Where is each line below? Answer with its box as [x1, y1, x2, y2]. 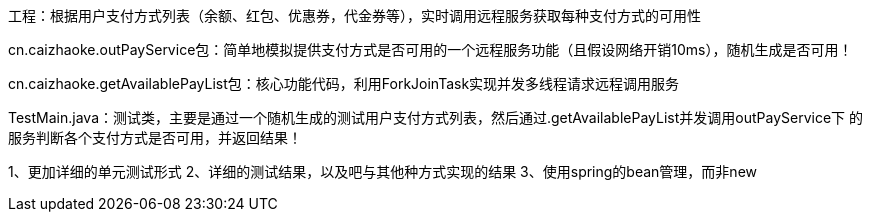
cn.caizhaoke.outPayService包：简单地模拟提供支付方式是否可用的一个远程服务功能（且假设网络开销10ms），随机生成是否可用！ [8, 41, 853, 58]
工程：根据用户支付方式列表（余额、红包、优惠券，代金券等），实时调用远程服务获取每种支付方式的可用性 [8, 7, 701, 24]
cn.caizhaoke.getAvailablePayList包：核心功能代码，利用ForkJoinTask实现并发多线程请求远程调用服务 [8, 75, 680, 92]
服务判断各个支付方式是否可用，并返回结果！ [8, 129, 302, 146]
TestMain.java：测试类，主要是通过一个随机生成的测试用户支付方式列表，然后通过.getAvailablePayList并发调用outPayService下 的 [8, 109, 864, 126]
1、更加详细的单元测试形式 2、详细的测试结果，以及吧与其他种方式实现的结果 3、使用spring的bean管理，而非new [8, 163, 758, 180]
